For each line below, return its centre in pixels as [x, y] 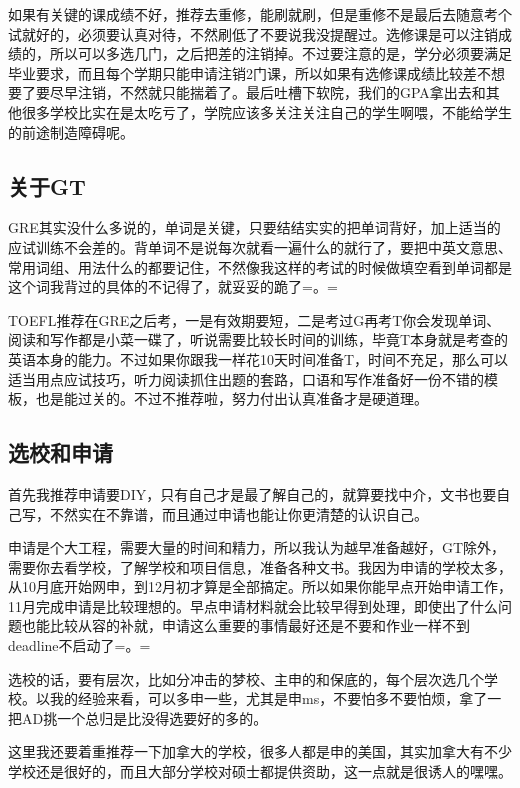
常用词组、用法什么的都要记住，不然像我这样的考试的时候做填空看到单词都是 [260, 266]
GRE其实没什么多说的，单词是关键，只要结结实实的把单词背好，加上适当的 [254, 227]
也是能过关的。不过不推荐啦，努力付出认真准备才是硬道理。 [231, 398]
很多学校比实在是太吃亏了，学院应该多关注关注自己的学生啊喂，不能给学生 [266, 111]
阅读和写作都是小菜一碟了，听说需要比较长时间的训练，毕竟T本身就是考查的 [258, 339]
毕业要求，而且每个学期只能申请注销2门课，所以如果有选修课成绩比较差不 [249, 72]
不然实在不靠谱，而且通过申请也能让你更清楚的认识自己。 [238, 513]
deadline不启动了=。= [79, 645]
